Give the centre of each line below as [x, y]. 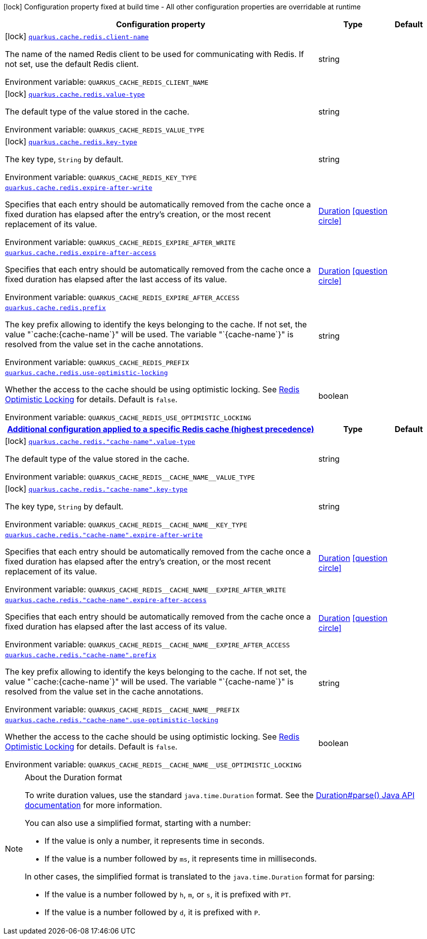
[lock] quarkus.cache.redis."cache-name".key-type [96, 489]
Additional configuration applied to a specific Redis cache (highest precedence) [161, 429]
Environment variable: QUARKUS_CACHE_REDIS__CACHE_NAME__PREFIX [122, 709]
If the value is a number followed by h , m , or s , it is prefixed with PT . [168, 894]
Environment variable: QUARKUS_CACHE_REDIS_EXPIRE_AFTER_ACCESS [122, 297]
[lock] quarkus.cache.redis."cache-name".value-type [100, 441]
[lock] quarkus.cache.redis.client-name [77, 36]
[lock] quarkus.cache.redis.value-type [75, 94]
